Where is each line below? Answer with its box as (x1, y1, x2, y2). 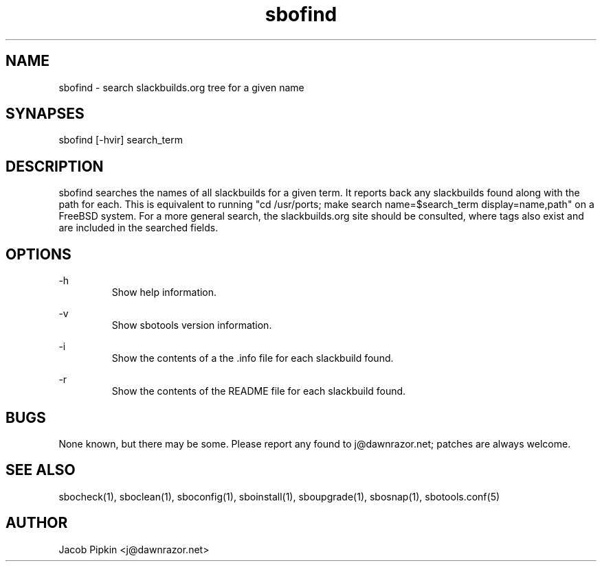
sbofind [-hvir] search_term (58, 134, 183, 146)
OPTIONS (5, 245, 71, 263)
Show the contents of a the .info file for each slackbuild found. (111, 352, 394, 364)
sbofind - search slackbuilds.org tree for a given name (58, 81, 304, 93)
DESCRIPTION (5, 157, 104, 175)
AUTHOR (5, 514, 68, 532)
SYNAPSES (5, 105, 85, 123)
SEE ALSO (5, 461, 76, 479)
